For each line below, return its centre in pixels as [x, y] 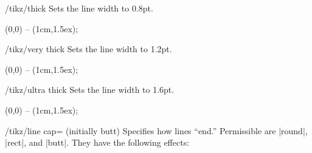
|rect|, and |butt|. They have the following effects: [97, 142]
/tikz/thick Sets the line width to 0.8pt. [79, 8]
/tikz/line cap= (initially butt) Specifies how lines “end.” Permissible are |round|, [156, 130]
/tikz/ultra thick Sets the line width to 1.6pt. [90, 90]
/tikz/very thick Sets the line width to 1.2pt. [88, 49]
